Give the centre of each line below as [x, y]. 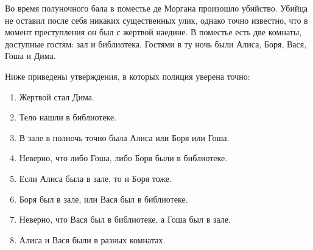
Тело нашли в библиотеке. [68, 117]
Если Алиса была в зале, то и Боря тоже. [95, 178]
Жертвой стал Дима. [57, 96]
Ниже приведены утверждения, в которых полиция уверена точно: [128, 76]
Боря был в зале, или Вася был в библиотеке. [104, 199]
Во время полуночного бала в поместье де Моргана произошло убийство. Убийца [156, 8]
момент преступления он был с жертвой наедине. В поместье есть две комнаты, [153, 32]
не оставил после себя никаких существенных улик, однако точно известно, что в [156, 20]
